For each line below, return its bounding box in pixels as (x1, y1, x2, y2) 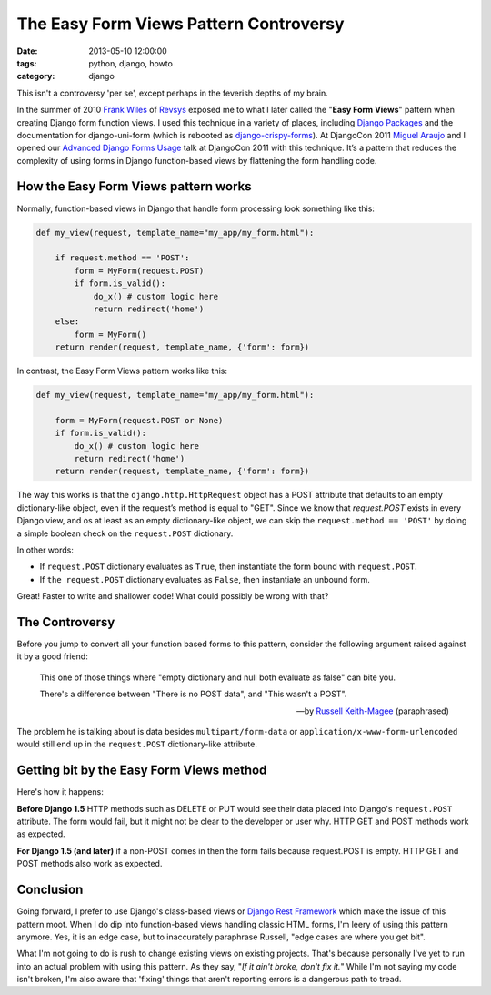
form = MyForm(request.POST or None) (55, 415, 224, 425)
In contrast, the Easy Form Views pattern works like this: (16, 365, 227, 377)
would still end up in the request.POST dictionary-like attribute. (16, 738, 258, 750)
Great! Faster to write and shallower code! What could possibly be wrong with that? (16, 591, 329, 602)
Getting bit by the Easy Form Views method (16, 763, 267, 778)
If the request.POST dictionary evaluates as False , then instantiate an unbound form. (39, 574, 370, 584)
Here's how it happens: (16, 787, 104, 797)
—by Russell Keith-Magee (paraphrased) (296, 706, 449, 716)
